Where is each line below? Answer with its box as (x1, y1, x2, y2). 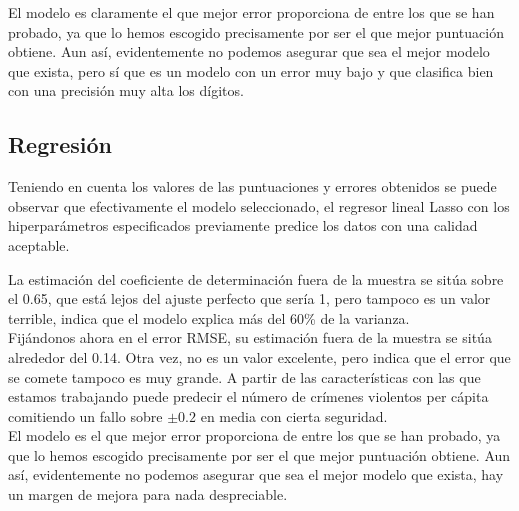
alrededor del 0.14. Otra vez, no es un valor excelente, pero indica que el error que (8, 346, 511, 367)
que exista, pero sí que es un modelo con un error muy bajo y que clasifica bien (8, 60, 494, 81)
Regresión (8, 129, 113, 160)
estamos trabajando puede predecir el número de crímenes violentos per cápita (8, 386, 489, 407)
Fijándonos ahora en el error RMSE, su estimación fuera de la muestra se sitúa (8, 327, 492, 348)
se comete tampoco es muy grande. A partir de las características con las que (8, 366, 481, 387)
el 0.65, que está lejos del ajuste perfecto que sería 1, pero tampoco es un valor (8, 288, 491, 309)
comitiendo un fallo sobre (8, 405, 163, 426)
